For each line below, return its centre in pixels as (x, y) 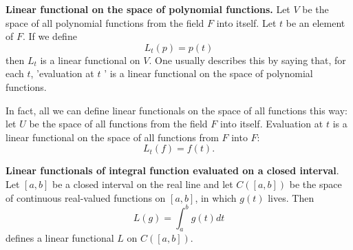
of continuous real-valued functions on (86, 197)
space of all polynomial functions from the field (105, 22)
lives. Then (291, 197)
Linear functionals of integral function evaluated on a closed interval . (172, 170)
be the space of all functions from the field (118, 124)
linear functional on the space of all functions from (112, 137)
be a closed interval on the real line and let (143, 184)
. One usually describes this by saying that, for (247, 60)
